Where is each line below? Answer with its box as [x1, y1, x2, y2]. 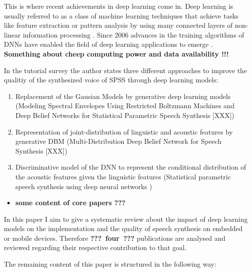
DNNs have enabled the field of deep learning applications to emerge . [4, 39, 213, 49]
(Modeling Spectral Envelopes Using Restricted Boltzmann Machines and [15, 100, 235, 111]
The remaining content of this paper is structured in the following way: [4, 259, 216, 269]
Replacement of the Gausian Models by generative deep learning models [15, 91, 231, 101]
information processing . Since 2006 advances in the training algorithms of [22, 29, 244, 39]
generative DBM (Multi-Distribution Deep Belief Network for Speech [15, 136, 222, 146]
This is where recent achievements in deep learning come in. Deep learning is [4, 1, 233, 11]
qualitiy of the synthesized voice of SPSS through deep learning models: [4, 75, 218, 85]
